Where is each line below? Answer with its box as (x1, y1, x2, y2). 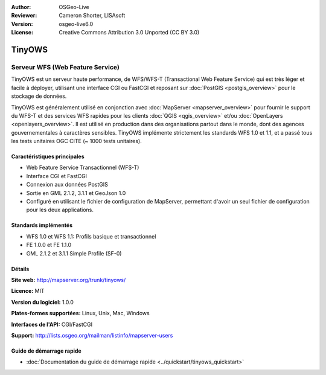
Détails (11, 265, 30, 272)
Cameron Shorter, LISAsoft (59, 12, 126, 19)
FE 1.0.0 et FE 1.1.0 (26, 242, 72, 249)
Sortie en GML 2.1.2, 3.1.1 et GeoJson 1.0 (26, 189, 126, 196)
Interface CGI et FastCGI (26, 172, 88, 179)
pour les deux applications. (26, 206, 94, 214)
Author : (11, 4, 31, 10)
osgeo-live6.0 (59, 20, 94, 27)
